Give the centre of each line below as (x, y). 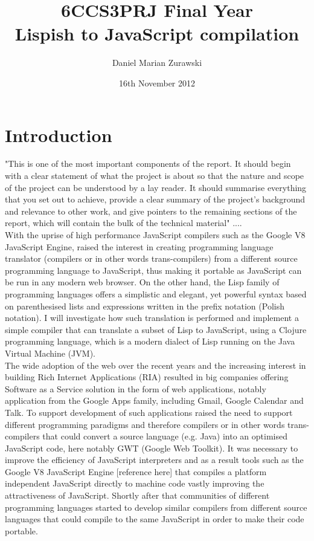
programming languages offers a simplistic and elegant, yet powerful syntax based (156, 293)
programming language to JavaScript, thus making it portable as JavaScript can (153, 270)
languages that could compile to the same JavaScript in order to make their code (155, 519)
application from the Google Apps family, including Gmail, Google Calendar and (154, 400)
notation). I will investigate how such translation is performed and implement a (152, 318)
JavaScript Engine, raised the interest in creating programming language (139, 246)
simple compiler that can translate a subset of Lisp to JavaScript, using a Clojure (156, 329)
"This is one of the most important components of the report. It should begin (148, 164)
